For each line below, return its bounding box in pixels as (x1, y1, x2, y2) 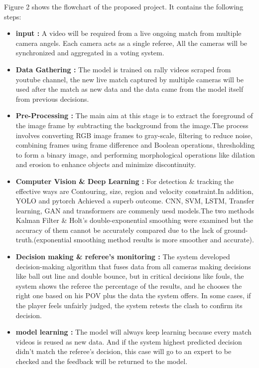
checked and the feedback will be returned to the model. (15, 356, 188, 366)
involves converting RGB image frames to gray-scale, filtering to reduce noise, (15, 130, 253, 140)
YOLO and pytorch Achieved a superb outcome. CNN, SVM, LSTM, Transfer (15, 195, 255, 206)
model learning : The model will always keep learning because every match (15, 327, 252, 337)
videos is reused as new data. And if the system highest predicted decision (15, 336, 242, 347)
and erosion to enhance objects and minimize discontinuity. (15, 159, 196, 170)
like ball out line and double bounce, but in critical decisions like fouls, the (15, 271, 244, 281)
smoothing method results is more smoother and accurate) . (74, 234, 254, 245)
